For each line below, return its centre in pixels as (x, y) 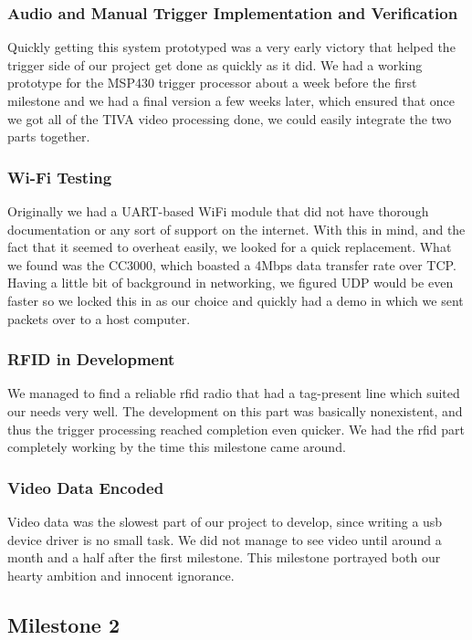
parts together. (49, 136)
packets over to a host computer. (99, 318)
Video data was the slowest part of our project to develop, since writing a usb (225, 521)
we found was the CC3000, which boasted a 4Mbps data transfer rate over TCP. (232, 264)
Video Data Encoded (86, 487)
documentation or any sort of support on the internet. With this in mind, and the (236, 229)
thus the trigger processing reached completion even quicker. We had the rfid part (236, 429)
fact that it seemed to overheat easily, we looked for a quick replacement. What (230, 247)
